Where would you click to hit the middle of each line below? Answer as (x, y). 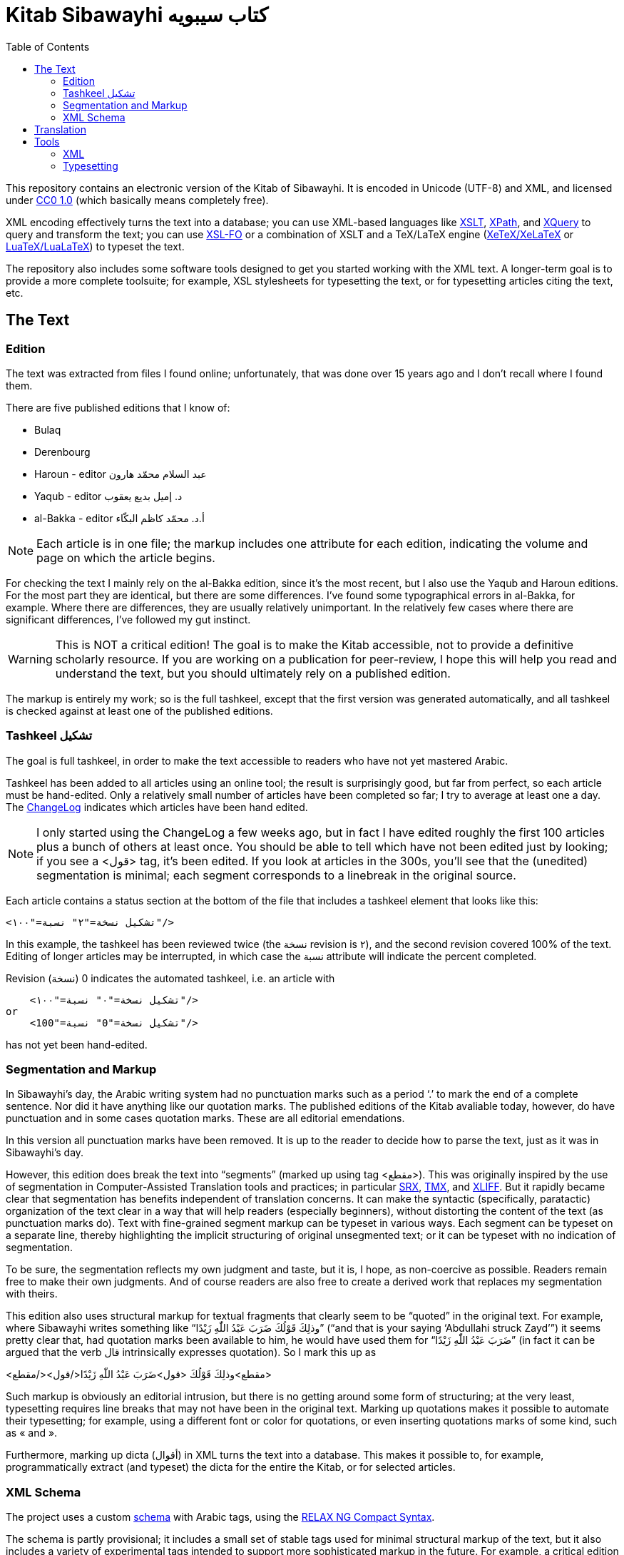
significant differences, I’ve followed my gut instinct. (128, 619)
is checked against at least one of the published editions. (139, 710)
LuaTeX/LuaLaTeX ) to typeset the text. (95, 246)
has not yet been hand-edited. (77, 1044)
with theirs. (32, 1294)
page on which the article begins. (126, 557)
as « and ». (32, 1433)
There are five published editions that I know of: (118, 407)
